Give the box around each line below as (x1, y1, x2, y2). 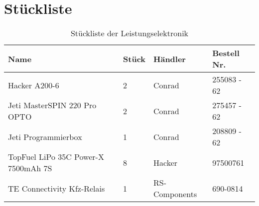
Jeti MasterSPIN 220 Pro (8, 99, 97, 111)
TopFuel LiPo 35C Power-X (8, 151, 104, 163)
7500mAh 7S (8, 162, 52, 174)
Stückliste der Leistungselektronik (70, 27, 189, 39)
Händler (153, 53, 186, 65)
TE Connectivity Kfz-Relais (8, 182, 105, 194)
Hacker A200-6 (8, 79, 59, 91)
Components (153, 188, 197, 200)
